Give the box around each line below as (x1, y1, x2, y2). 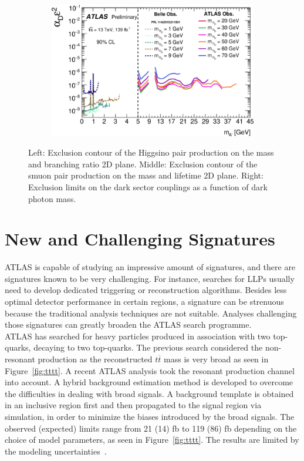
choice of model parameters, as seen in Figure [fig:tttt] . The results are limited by (5, 433, 299, 446)
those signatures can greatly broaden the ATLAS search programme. (5, 318, 252, 331)
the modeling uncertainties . (5, 445, 107, 457)
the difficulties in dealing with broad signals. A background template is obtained (5, 387, 294, 399)
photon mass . (28, 192, 76, 204)
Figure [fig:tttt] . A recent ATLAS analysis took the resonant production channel (5, 364, 295, 376)
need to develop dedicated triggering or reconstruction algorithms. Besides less (5, 284, 287, 296)
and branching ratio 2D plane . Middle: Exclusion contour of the (28, 157, 258, 170)
